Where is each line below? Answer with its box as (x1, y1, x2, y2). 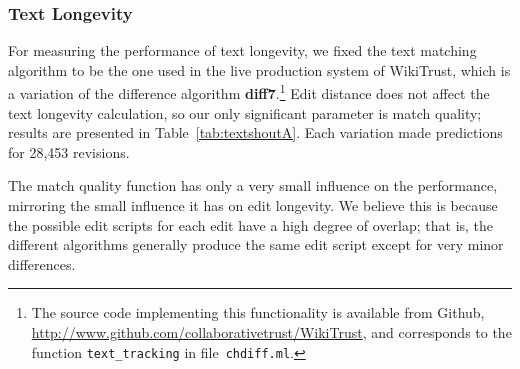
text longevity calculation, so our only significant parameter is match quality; (8, 102, 482, 123)
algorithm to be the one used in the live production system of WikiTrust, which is (8, 59, 511, 80)
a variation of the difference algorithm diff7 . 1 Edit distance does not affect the (8, 80, 490, 104)
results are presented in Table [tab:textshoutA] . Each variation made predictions (8, 122, 503, 143)
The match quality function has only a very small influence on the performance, (8, 175, 498, 196)
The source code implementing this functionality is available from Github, (31, 302, 485, 323)
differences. (8, 253, 76, 274)
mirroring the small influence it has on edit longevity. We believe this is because (8, 195, 498, 216)
